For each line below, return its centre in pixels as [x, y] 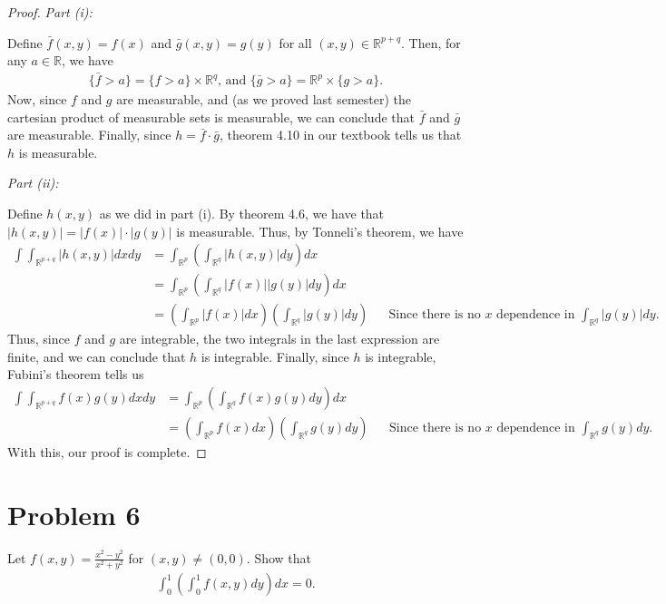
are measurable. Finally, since [89, 135]
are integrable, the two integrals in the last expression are [279, 339]
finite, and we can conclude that [97, 356]
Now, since [37, 99]
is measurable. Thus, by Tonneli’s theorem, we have [320, 231]
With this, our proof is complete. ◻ [107, 452]
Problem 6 [74, 514]
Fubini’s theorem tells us [76, 374]
